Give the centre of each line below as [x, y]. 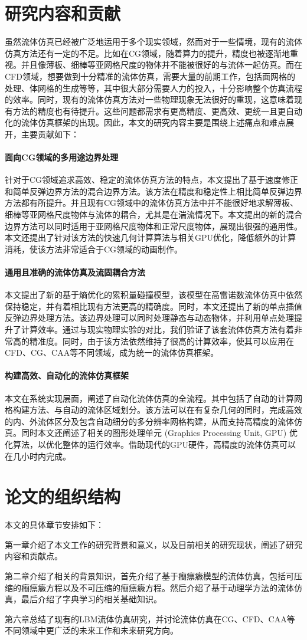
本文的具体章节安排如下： [54, 525]
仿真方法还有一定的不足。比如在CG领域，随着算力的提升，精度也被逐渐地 [148, 53]
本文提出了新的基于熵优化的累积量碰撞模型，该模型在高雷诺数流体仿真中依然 [153, 295]
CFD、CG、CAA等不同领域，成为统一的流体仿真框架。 [112, 352]
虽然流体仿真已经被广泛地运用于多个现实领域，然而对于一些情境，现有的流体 [153, 42]
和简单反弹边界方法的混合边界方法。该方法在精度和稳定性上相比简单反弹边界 [153, 191]
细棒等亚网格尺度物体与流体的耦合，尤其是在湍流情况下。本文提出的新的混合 [153, 214]
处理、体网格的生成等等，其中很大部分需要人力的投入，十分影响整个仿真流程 [153, 88]
